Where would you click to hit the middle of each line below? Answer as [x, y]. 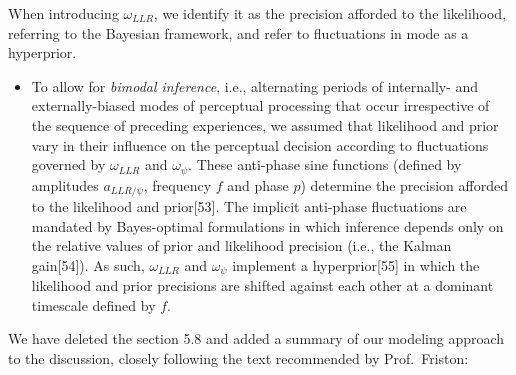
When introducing [63, 13]
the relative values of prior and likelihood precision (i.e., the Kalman [241, 245]
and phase [258, 184]
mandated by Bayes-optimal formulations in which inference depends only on [267, 225]
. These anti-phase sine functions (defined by [325, 164]
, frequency [177, 184]
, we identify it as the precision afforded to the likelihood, [330, 13]
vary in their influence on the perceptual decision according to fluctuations [260, 144]
